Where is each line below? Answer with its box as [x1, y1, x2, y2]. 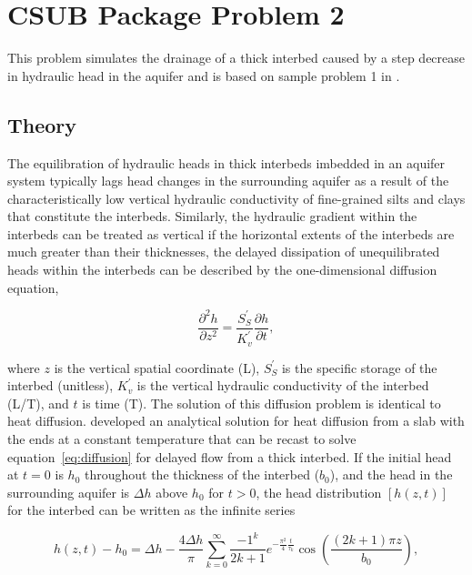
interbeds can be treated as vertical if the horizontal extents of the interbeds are [7, 224, 455, 243]
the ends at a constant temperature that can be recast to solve [7, 429, 357, 448]
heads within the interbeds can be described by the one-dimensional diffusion [7, 260, 437, 279]
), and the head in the [329, 465, 453, 484]
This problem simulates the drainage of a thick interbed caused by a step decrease [7, 48, 466, 67]
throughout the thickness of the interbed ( [84, 465, 320, 484]
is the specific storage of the [281, 358, 437, 377]
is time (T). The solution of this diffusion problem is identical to [82, 393, 441, 412]
